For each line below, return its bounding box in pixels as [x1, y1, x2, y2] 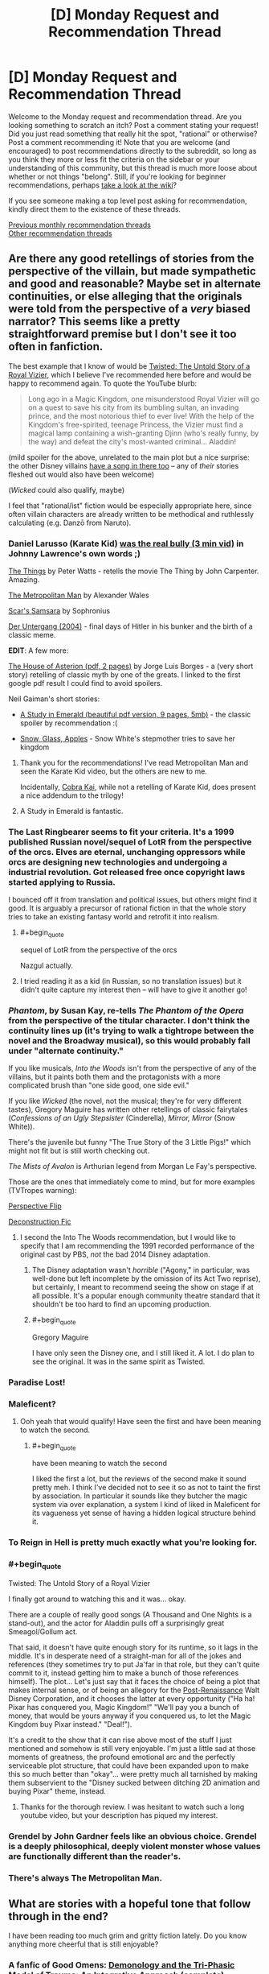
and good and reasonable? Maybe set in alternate [8, 277, 261, 291]
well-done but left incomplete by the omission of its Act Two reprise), [31, 1274, 261, 1283]
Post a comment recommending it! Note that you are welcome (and [8, 137, 230, 147]
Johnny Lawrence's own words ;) [8, 547, 141, 559]
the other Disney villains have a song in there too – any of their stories [8, 460, 239, 470]
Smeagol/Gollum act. [8, 1626, 78, 1636]
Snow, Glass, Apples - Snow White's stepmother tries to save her [19, 734, 235, 744]
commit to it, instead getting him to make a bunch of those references [8, 1668, 239, 1678]
